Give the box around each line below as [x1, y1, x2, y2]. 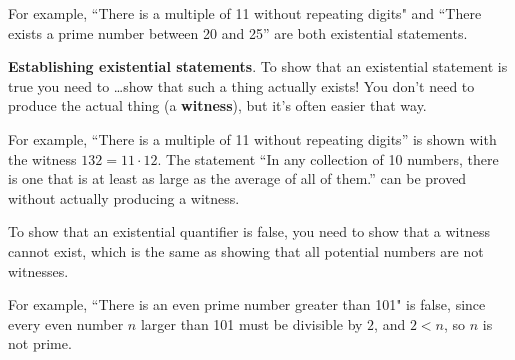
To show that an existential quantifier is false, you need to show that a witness [8, 221, 490, 242]
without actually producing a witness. [8, 187, 240, 208]
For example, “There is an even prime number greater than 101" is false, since [8, 294, 486, 315]
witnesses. [8, 260, 69, 281]
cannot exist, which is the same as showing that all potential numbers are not [8, 240, 484, 261]
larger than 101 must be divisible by [140, 313, 363, 334]
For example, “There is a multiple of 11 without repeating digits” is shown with [8, 128, 497, 149]
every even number [8, 313, 124, 334]
